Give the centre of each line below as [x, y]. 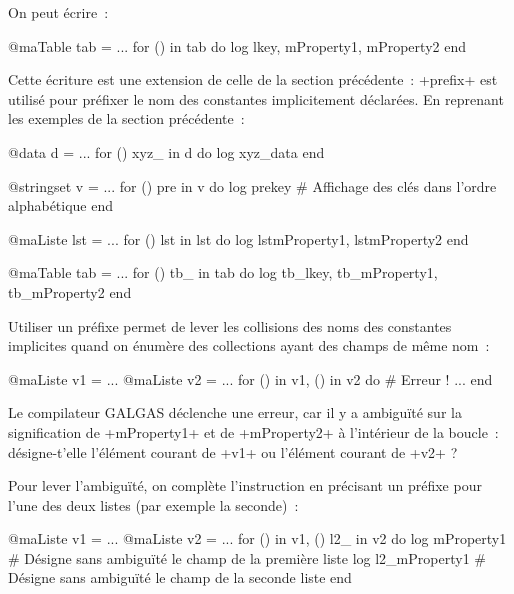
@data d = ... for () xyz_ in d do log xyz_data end [166, 151]
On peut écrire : [58, 12]
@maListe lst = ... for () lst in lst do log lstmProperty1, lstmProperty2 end [238, 238]
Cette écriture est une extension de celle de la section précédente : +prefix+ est [253, 79]
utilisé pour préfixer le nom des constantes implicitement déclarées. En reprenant [256, 98]
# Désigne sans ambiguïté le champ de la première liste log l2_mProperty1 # [247, 557]
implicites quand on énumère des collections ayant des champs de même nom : [249, 345]
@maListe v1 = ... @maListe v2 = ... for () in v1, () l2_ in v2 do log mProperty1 [257, 538]
